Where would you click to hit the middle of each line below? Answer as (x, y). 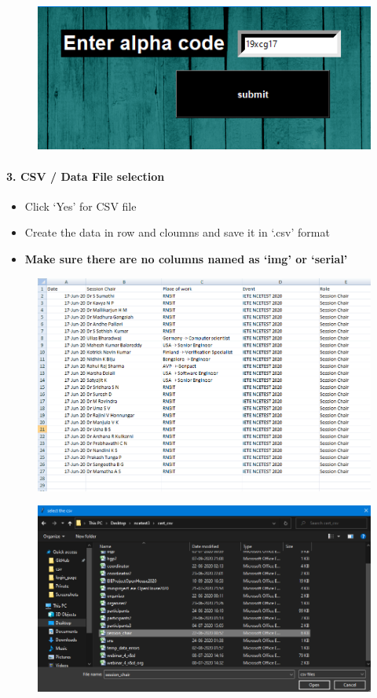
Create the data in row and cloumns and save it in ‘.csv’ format (177, 232)
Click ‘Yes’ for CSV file (81, 206)
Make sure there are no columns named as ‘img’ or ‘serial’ (186, 258)
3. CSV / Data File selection (86, 176)
